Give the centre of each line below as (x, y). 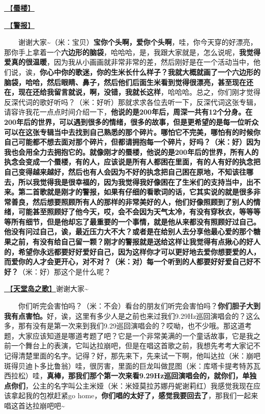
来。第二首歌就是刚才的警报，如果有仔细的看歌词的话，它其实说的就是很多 (129, 192)
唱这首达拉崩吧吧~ (35, 405)
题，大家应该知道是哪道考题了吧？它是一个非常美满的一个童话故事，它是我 (129, 335)
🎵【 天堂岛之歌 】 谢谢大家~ (46, 288)
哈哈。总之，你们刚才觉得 (217, 92)
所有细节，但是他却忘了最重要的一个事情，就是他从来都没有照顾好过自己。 (136, 221)
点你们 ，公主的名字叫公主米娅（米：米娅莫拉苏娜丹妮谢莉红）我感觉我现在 (129, 385)
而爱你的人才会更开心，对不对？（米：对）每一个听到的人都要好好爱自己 (125, 261)
